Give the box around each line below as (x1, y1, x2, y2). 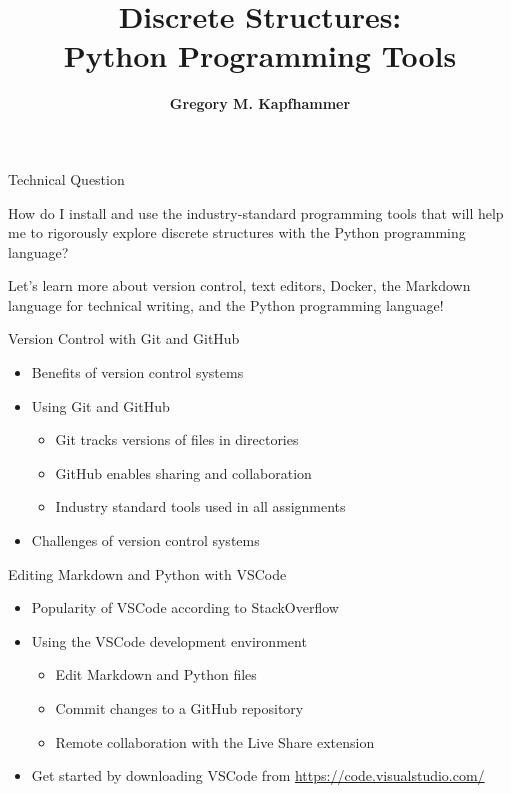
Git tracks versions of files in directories (55, 429, 299, 450)
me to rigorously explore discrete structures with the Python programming (8, 222, 466, 243)
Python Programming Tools (63, 35, 457, 76)
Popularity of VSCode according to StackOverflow (31, 597, 339, 618)
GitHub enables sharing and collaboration (55, 462, 312, 483)
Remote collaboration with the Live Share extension (55, 731, 375, 752)
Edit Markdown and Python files (55, 664, 257, 685)
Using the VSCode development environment (31, 630, 307, 651)
